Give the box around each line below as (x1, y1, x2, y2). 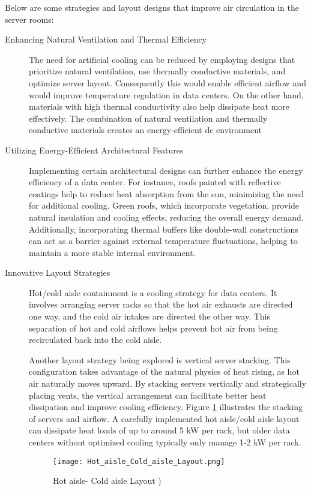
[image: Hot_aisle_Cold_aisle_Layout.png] (53, 457, 225, 466)
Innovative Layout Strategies (5, 266, 110, 279)
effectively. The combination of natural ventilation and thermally (29, 112, 268, 124)
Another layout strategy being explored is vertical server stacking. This (29, 353, 291, 366)
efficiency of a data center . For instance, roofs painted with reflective (29, 176, 281, 188)
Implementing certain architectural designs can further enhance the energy (29, 164, 303, 176)
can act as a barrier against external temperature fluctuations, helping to (29, 234, 298, 247)
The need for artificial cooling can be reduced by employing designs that (29, 53, 295, 65)
